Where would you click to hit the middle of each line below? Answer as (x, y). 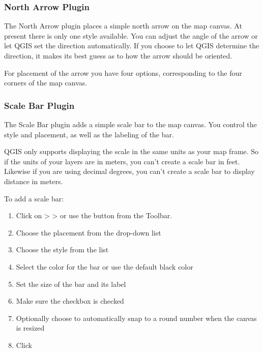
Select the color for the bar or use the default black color (105, 266)
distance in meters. (34, 181)
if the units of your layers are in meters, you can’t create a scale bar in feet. (122, 161)
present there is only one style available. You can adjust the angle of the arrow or (131, 35)
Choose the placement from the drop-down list (89, 232)
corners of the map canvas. (46, 83)
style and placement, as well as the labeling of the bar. (89, 134)
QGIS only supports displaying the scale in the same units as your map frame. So (131, 151)
